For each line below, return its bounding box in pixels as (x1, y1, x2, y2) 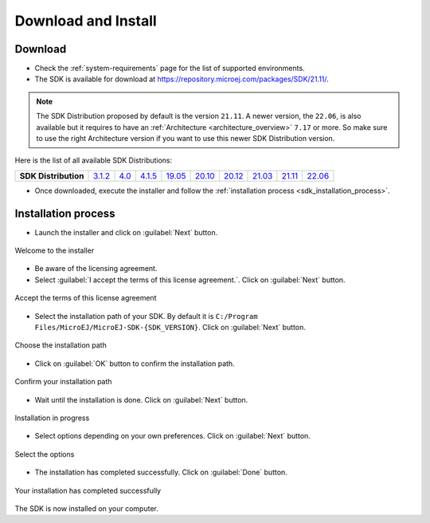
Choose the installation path (14, 340, 107, 350)
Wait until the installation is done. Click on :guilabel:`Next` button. (34, 395, 248, 404)
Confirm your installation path (14, 377, 112, 387)
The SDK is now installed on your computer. (14, 503, 159, 513)
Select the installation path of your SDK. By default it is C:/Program (34, 311, 258, 320)
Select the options (14, 449, 75, 458)
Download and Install (14, 12, 157, 29)
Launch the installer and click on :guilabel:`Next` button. (34, 227, 218, 237)
